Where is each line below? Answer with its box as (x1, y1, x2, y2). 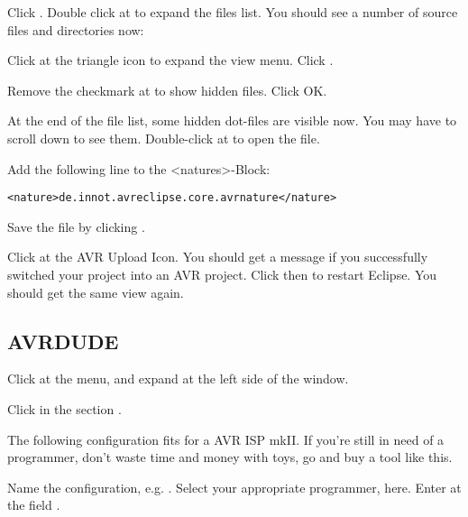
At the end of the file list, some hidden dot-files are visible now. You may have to (7, 111, 457, 130)
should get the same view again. (7, 282, 184, 301)
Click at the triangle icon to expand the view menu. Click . (7, 51, 334, 69)
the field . (7, 495, 60, 514)
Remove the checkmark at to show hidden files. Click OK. (7, 80, 327, 99)
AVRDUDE (7, 327, 119, 355)
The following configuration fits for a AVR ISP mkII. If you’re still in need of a (7, 429, 445, 448)
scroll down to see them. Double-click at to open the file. (7, 128, 320, 147)
